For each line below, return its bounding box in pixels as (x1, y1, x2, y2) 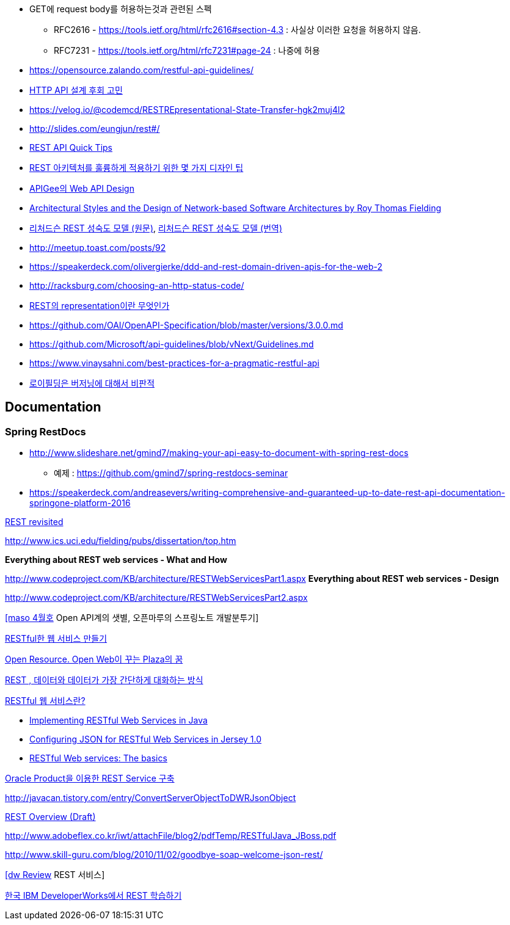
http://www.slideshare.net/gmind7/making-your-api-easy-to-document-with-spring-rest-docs (29, 448, 409, 459)
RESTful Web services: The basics (29, 753, 167, 764)
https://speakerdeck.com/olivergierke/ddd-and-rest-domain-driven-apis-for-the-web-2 (29, 261, 383, 272)
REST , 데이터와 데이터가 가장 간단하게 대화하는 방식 (5, 675, 203, 686)
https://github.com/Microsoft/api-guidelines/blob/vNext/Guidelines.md (29, 339, 314, 349)
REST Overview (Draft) (5, 811, 96, 822)
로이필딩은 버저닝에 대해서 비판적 (29, 378, 155, 388)
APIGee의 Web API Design (29, 183, 134, 194)
